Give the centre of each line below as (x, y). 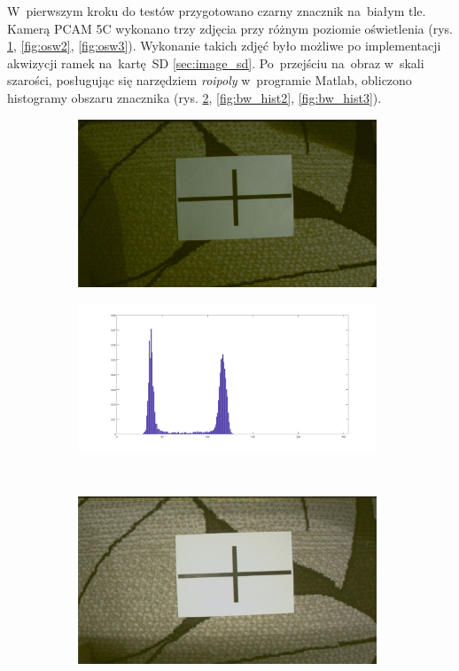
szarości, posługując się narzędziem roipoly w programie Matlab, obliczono (210, 80)
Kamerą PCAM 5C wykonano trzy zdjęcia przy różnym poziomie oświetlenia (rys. (230, 28)
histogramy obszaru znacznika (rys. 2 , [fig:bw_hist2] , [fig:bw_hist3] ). (194, 97)
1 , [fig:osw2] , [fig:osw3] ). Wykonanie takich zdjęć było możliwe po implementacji (224, 46)
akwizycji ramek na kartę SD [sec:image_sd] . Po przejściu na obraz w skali (216, 62)
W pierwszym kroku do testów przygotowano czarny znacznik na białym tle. (217, 11)
